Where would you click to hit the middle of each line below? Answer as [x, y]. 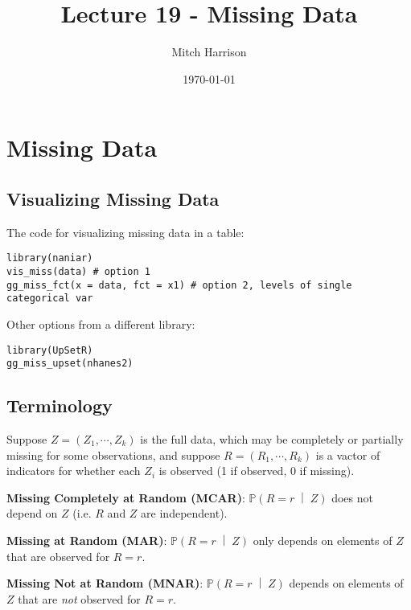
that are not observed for [79, 598]
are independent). [184, 513]
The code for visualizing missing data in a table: [125, 232]
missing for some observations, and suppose [113, 454]
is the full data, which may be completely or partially [272, 439]
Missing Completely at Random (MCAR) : [126, 497]
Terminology [60, 405]
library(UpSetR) [50, 350]
